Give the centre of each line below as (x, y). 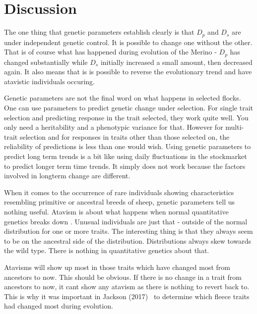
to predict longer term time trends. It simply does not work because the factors (125, 166)
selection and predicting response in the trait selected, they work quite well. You (126, 117)
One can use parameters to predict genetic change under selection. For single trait (128, 107)
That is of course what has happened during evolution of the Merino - (110, 52)
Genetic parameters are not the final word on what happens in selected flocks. (123, 98)
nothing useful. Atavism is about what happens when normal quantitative (116, 211)
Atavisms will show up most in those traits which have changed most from (117, 267)
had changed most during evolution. (59, 306)
